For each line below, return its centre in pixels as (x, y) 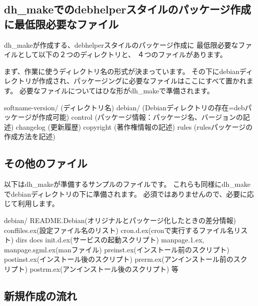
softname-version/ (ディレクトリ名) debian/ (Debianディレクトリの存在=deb (125, 107)
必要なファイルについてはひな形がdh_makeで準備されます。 (117, 90)
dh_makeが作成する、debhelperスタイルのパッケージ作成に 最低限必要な (121, 44)
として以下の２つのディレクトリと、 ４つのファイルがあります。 (122, 54)
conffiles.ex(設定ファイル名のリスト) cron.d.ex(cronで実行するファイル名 (119, 230)
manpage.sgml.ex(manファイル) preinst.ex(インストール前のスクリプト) (117, 249)
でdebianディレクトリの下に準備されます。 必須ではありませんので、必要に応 (129, 193)
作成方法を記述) (30, 136)
